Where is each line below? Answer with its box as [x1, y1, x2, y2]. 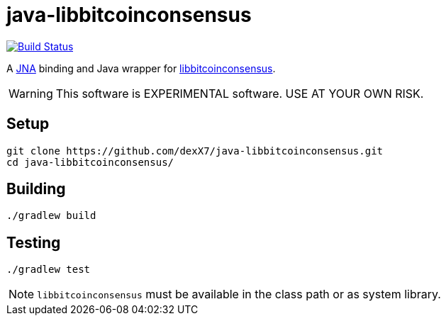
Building [6, 180, 66, 198]
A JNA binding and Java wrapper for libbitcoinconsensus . [6, 62, 276, 74]
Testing [6, 233, 61, 252]
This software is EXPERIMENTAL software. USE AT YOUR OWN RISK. [55, 86, 424, 101]
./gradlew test [6, 264, 91, 276]
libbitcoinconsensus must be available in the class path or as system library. [37, 287, 441, 302]
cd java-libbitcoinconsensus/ [6, 156, 174, 168]
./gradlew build [6, 210, 96, 222]
